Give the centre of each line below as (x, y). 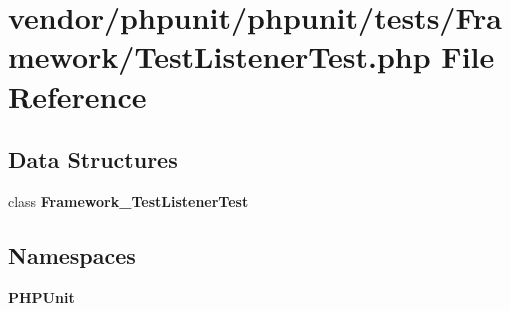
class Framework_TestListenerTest (128, 200)
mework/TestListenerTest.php (219, 56)
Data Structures (93, 159)
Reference (77, 95)
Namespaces (72, 254)
